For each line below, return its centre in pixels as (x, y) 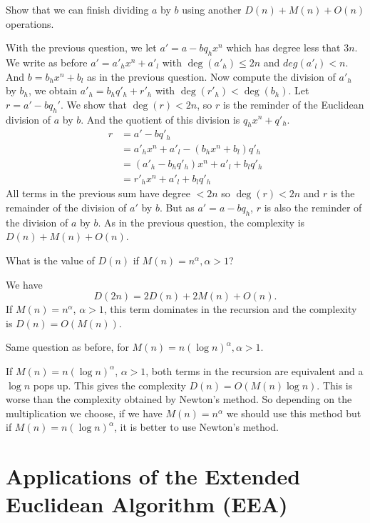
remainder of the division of (66, 207)
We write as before (47, 62)
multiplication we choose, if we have (84, 413)
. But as (177, 207)
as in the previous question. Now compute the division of (211, 76)
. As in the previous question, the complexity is (201, 222)
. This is (335, 385)
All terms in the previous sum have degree (98, 193)
